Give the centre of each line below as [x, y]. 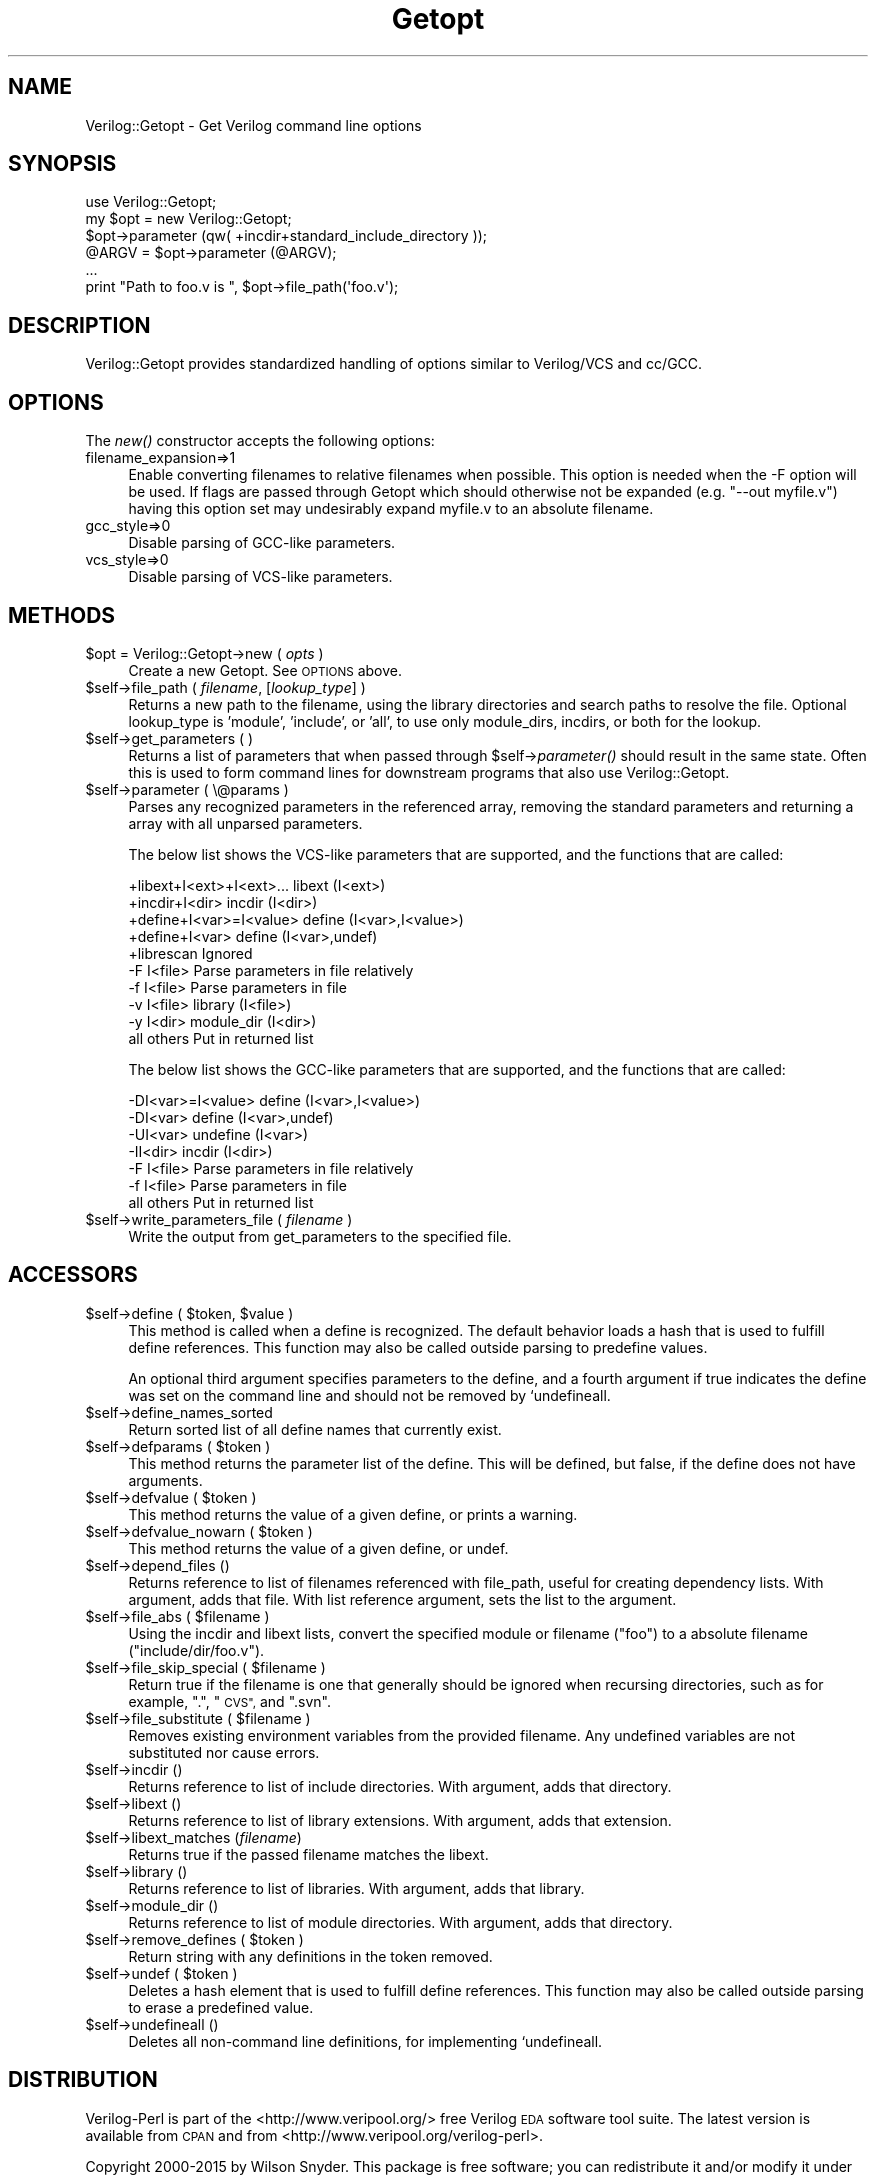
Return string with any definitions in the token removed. [310, 1956]
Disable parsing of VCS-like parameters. [260, 577]
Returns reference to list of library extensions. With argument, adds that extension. [400, 1820]
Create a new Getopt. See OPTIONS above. [265, 670]
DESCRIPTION [79, 325]
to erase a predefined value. [221, 2007]
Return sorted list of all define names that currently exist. [315, 1429]
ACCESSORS [73, 1275]
